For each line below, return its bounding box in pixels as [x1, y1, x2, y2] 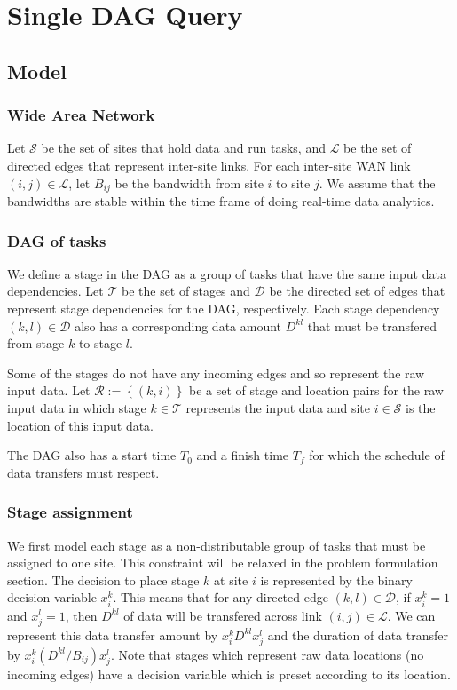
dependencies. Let [7, 282, 104, 300]
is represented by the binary [260, 570, 413, 589]
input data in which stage [7, 398, 146, 416]
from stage [7, 334, 65, 353]
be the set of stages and [121, 282, 250, 300]
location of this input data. [7, 416, 154, 434]
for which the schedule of [309, 446, 445, 464]
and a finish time [196, 446, 289, 464]
